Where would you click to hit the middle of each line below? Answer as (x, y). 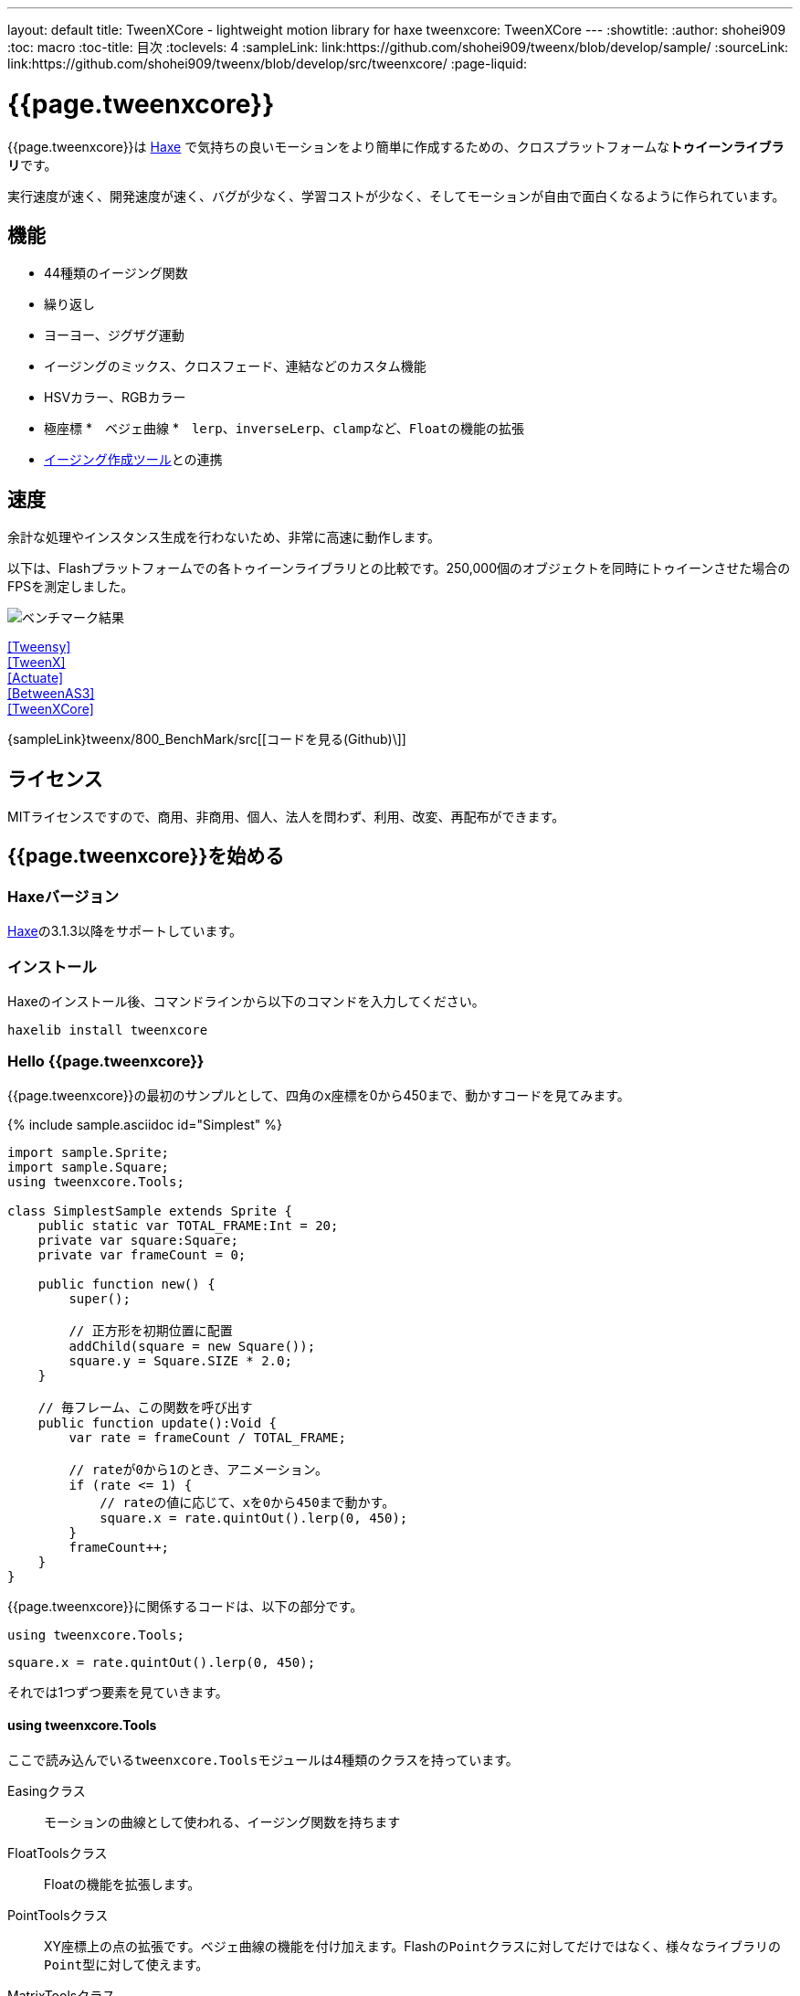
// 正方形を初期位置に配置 (151, 1330)
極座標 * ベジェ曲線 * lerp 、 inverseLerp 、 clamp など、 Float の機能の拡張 (284, 429)
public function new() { (126, 1284)
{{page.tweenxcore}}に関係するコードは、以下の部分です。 (185, 1606)
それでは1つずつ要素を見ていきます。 (118, 1692)
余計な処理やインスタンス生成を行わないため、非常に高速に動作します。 (224, 537)
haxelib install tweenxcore (108, 1030)
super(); (100, 1298)
